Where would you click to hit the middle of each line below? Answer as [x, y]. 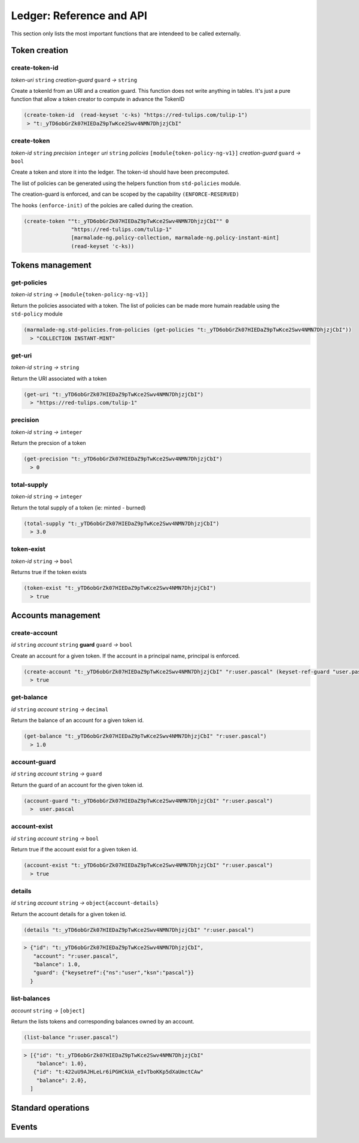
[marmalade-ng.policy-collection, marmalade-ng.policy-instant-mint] [175, 238]
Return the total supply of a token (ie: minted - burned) [78, 507]
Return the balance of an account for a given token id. [77, 720]
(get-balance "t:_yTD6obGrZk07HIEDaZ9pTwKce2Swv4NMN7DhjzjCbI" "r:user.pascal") [145, 736]
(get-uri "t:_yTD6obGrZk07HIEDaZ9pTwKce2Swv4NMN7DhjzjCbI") [114, 394]
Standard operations [50, 1108]
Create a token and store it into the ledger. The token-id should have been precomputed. [120, 172]
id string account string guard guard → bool [72, 645]
